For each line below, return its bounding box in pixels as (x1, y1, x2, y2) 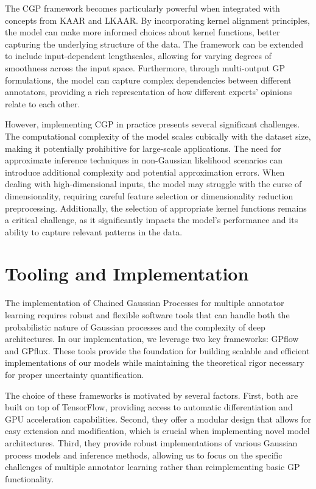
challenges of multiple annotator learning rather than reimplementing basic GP (5, 460, 300, 473)
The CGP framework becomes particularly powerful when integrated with (5, 2, 280, 14)
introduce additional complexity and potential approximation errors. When (5, 165, 285, 178)
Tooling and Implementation (5, 261, 249, 286)
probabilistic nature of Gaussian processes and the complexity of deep (5, 320, 265, 333)
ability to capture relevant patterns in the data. (5, 225, 183, 238)
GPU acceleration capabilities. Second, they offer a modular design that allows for (5, 412, 312, 425)
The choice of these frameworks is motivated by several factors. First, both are (5, 388, 298, 401)
